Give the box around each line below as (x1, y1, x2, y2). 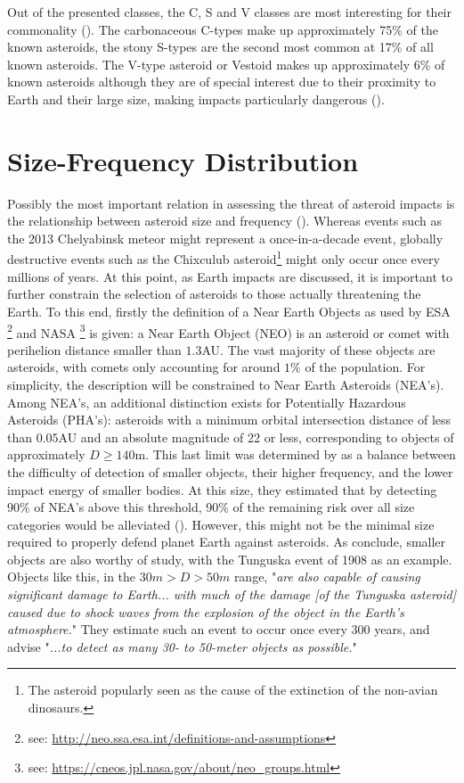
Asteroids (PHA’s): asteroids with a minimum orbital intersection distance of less (7, 410, 452, 429)
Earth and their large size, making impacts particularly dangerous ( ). (7, 89, 385, 108)
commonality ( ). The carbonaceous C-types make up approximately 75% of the (7, 20, 438, 38)
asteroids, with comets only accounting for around (7, 358, 281, 376)
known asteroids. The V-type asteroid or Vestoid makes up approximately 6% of (7, 54, 445, 73)
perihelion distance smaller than (7, 340, 182, 359)
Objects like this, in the (7, 567, 136, 586)
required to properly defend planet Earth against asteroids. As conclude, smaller (7, 532, 446, 551)
